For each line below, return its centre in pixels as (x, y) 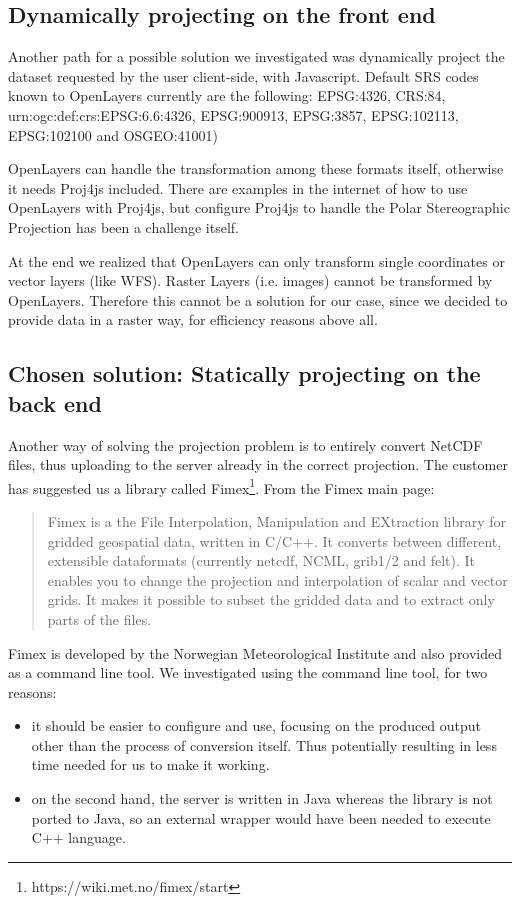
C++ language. (78, 837)
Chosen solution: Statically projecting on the (244, 373)
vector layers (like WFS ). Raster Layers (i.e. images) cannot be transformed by (250, 280)
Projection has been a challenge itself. (123, 226)
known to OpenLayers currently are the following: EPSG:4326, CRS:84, (227, 95)
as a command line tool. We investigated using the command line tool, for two (248, 672)
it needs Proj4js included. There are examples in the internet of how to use (238, 187)
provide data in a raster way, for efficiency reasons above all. (193, 319)
